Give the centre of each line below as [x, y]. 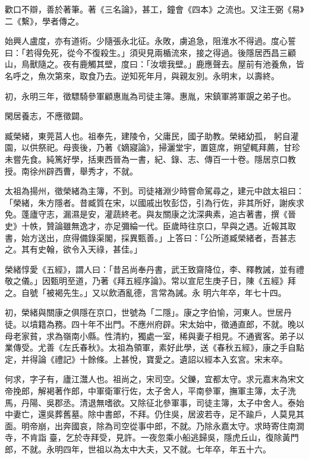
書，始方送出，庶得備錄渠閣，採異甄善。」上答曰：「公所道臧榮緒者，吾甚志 [150, 237]
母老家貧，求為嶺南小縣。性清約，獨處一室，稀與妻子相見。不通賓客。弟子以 [154, 335]
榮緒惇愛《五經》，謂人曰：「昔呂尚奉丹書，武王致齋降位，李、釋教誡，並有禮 [154, 269]
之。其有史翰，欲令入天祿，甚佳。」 [73, 249]
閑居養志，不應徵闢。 [46, 116]
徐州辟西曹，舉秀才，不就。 [83, 171]
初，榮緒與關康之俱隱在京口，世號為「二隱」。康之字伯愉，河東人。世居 [144, 312]
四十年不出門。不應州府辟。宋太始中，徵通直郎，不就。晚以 [187, 324]
